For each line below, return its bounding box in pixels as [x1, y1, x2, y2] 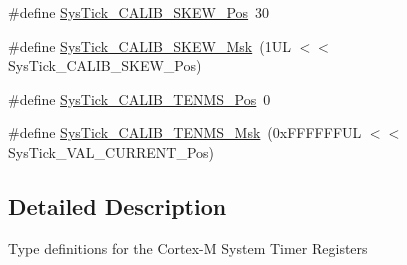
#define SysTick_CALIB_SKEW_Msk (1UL [8, 35, 291, 56]
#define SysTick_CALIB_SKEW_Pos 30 [8, 2, 270, 22]
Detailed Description [8, 190, 227, 221]
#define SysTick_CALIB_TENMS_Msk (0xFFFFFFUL [8, 122, 362, 143]
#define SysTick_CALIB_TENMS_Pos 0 [8, 88, 271, 109]
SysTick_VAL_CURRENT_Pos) [8, 141, 215, 162]
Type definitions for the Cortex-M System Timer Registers [8, 237, 368, 258]
